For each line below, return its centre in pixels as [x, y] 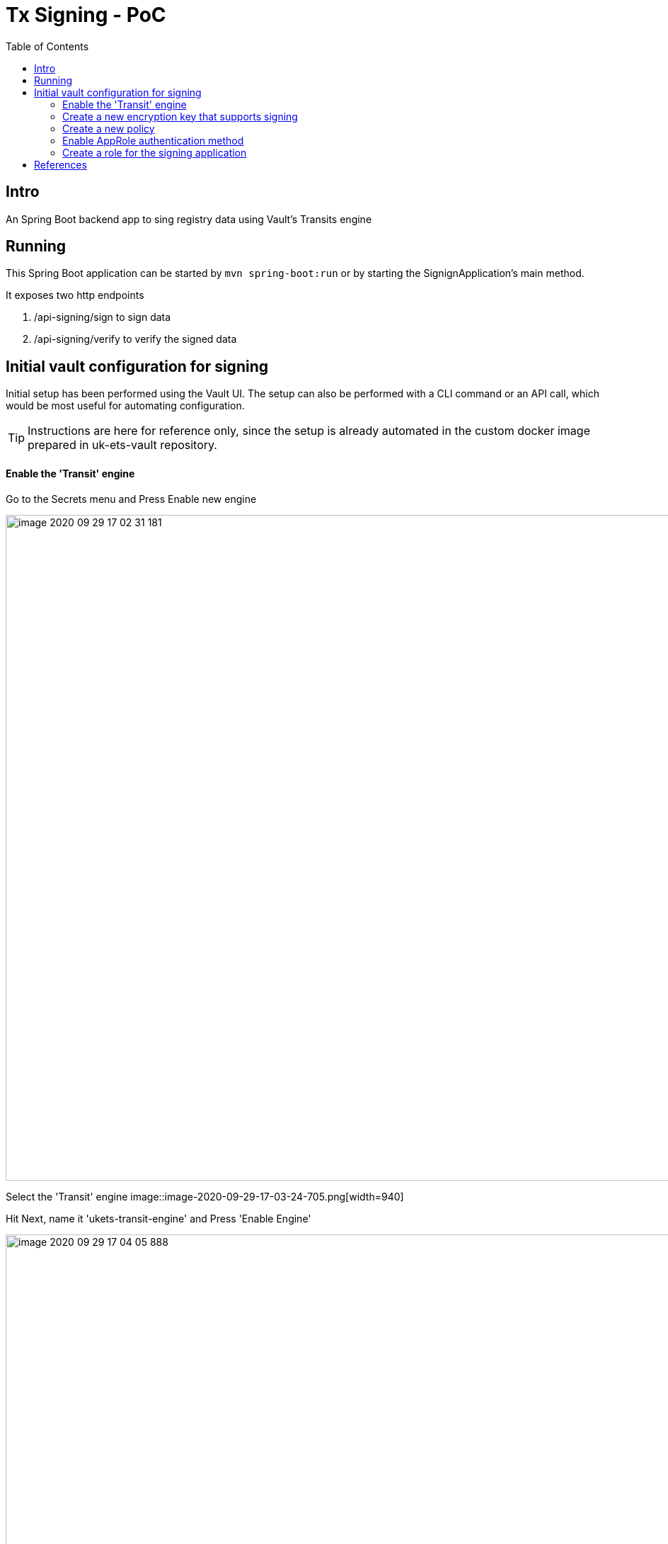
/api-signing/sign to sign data [103, 317]
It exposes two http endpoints [75, 295]
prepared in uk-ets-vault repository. [122, 445]
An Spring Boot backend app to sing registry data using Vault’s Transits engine [189, 219]
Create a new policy [109, 128]
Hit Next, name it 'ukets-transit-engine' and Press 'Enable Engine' [159, 1218]
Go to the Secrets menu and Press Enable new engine [131, 499]
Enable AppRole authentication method [153, 140]
